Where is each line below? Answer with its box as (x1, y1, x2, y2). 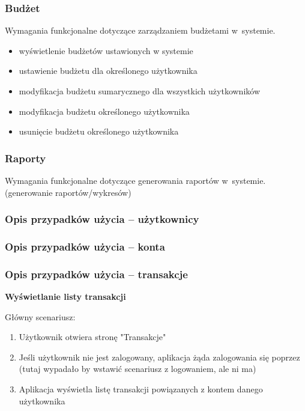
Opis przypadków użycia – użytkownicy (5, 212, 199, 227)
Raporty (5, 150, 46, 165)
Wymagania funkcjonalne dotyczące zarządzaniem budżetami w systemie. (5, 24, 276, 37)
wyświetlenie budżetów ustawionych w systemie (19, 44, 193, 56)
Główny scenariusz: (5, 310, 76, 323)
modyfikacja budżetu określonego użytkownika (19, 105, 190, 117)
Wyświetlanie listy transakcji (5, 290, 126, 303)
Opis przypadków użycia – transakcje (5, 266, 188, 281)
